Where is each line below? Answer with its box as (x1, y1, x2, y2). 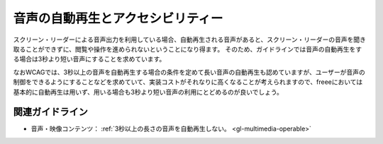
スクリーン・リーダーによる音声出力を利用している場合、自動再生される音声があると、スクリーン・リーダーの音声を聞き (13, 35, 367, 44)
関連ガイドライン (13, 106, 88, 118)
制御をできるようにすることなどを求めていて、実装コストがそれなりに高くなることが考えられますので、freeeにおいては (13, 78, 363, 86)
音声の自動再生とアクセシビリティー (13, 11, 223, 26)
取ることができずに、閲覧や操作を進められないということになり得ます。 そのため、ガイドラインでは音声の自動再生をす (13, 44, 362, 53)
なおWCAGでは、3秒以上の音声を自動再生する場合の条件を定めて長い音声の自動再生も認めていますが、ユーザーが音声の (13, 68, 365, 76)
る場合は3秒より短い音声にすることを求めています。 (13, 55, 166, 64)
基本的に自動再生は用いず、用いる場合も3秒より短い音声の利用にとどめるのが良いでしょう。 (13, 88, 284, 96)
